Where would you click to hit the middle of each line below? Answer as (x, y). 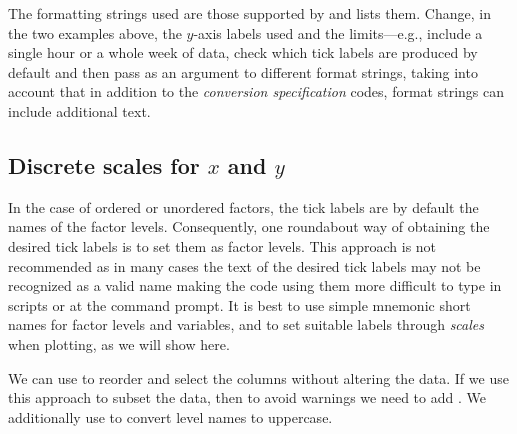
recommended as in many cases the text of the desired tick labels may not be (244, 265)
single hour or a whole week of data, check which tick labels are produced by (243, 52)
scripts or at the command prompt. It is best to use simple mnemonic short (239, 304)
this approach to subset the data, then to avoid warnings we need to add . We (247, 397)
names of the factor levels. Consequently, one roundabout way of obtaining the (249, 226)
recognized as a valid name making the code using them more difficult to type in (255, 285)
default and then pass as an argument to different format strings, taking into (243, 71)
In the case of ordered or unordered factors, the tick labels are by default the (243, 206)
